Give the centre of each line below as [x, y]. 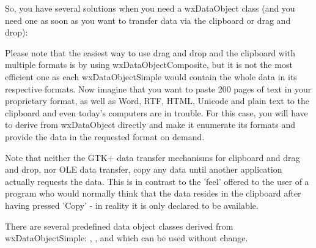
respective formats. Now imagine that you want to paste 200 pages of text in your [158, 88]
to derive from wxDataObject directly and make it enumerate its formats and [150, 125]
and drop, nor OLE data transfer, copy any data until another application [144, 169]
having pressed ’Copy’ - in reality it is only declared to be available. [132, 205]
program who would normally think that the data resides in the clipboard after [153, 193]
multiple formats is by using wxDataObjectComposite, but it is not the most [149, 65]
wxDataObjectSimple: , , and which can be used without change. [127, 238]
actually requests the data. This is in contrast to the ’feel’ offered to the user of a [157, 181]
